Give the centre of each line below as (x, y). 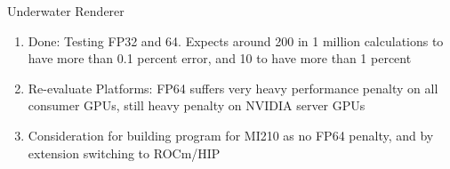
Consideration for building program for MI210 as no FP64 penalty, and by (231, 135)
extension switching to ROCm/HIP (124, 153)
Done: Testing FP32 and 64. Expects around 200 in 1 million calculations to (236, 40)
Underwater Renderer (66, 11)
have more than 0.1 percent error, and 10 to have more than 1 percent (220, 58)
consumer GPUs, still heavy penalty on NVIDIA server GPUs (197, 105)
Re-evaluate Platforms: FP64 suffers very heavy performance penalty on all (233, 88)
